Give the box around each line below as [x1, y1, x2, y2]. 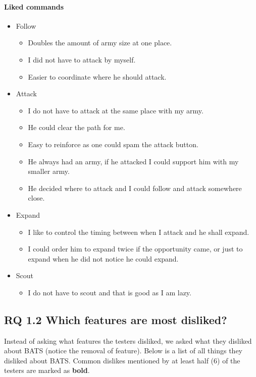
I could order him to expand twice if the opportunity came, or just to [28, 243, 243, 254]
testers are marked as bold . [4, 365, 90, 375]
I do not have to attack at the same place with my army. [28, 105, 203, 115]
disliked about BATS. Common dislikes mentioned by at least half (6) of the [4, 355, 240, 365]
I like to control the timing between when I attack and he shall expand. [28, 226, 249, 237]
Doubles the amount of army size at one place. [28, 37, 172, 48]
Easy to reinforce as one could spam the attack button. [28, 139, 198, 149]
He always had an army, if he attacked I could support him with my [28, 156, 239, 166]
